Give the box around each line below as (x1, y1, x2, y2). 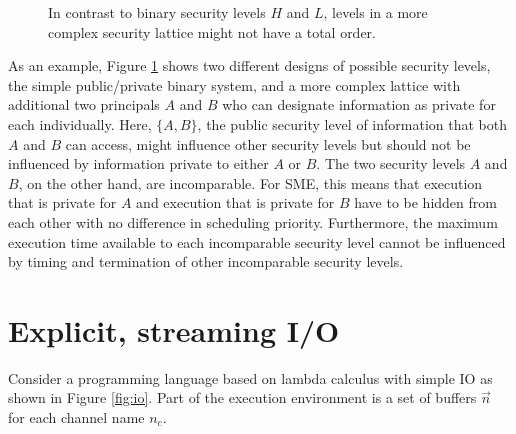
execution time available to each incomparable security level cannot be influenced (8, 231, 506, 252)
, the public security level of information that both (197, 113, 507, 134)
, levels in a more (323, 2, 428, 22)
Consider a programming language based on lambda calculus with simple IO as (8, 367, 493, 388)
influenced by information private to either (8, 153, 269, 174)
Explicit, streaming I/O (8, 309, 340, 350)
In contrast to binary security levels (48, 2, 266, 22)
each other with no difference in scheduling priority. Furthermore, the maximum (8, 211, 498, 232)
